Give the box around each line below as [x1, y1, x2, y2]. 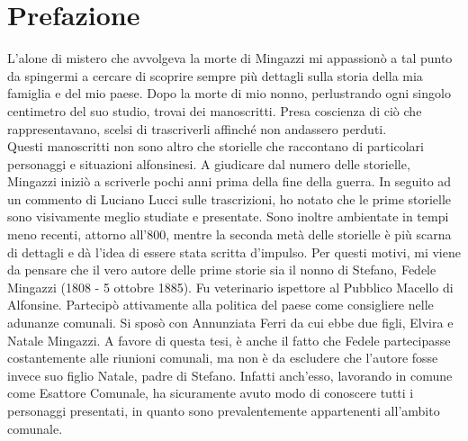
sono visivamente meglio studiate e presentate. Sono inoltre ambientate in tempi [7, 207, 449, 226]
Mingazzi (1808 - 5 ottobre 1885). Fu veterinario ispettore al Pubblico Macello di [7, 277, 454, 296]
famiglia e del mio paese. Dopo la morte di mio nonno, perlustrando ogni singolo [7, 84, 451, 103]
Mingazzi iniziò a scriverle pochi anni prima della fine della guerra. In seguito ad [7, 172, 452, 191]
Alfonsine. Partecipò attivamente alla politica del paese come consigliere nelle [7, 295, 434, 314]
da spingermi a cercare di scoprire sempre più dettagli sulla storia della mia [7, 66, 423, 85]
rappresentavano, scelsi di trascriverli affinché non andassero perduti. [7, 119, 387, 138]
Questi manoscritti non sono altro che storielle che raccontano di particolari [7, 137, 424, 156]
